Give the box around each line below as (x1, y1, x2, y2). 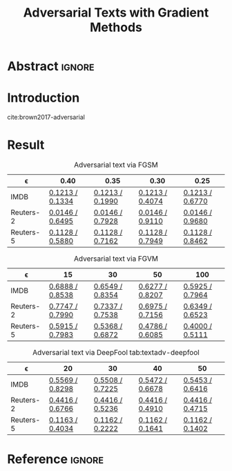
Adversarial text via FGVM (73, 254, 159, 264)
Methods (89, 19, 143, 35)
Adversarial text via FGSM (73, 160, 159, 170)
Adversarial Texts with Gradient (23, 5, 209, 21)
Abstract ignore (7, 59, 95, 74)
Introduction (7, 90, 80, 106)
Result (7, 137, 45, 153)
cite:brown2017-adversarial (7, 113, 85, 122)
